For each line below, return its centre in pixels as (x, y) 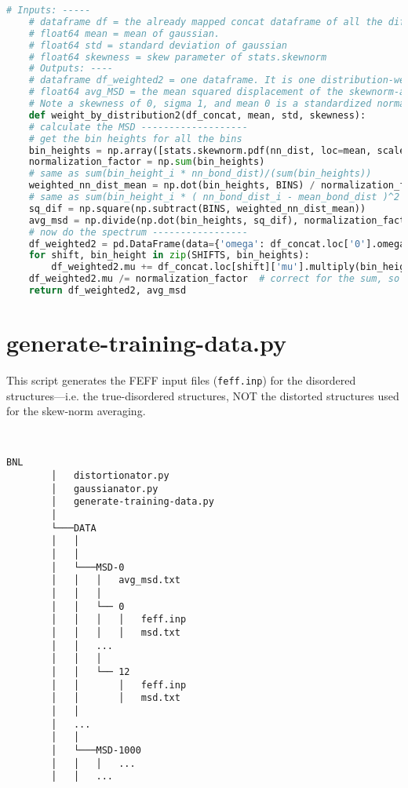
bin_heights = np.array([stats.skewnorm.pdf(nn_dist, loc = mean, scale (217, 150)
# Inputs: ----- (49, 10)
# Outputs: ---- (71, 69)
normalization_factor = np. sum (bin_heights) (147, 162)
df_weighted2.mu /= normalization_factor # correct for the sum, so (214, 279)
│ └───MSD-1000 (96, 750)
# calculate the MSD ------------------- (138, 127)
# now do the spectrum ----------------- (138, 232)
